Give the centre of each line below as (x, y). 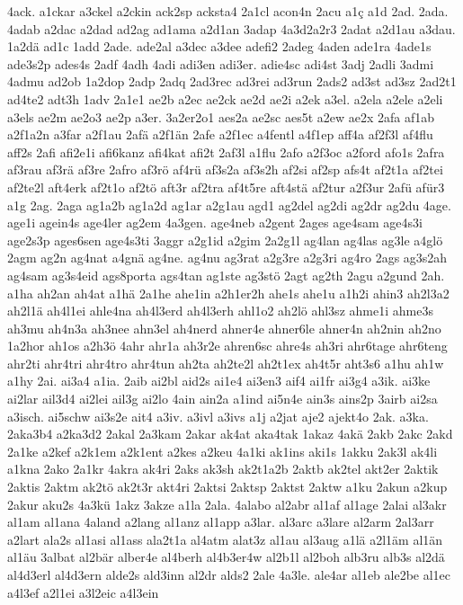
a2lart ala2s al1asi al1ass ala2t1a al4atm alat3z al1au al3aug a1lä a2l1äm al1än (225, 539)
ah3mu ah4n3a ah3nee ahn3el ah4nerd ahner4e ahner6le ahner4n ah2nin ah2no (224, 328)
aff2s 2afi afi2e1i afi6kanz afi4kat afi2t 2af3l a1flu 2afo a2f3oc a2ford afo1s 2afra (226, 151)
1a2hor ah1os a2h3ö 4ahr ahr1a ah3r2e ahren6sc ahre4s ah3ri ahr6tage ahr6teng (227, 346)
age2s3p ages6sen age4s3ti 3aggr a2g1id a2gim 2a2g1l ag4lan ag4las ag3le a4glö (225, 240)
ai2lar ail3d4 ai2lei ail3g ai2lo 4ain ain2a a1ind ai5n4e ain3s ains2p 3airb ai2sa (223, 399)
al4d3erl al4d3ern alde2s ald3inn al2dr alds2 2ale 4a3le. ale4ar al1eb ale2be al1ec (229, 574)
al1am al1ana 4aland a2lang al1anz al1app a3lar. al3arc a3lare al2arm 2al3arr (221, 522)
